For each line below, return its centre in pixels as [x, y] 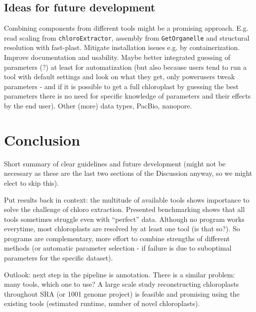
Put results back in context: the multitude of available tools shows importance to [127, 199]
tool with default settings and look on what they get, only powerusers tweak [120, 77]
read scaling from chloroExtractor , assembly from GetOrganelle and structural [127, 37]
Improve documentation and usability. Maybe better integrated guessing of [117, 57]
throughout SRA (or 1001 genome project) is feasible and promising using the [122, 293]
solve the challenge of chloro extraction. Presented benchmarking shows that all [125, 209]
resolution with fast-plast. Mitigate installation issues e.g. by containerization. [122, 47]
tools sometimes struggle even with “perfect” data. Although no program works [124, 219]
